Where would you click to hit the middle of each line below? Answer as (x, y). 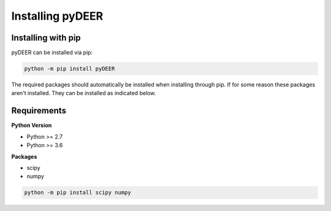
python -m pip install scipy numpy (78, 193)
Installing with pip (46, 38)
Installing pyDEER (57, 16)
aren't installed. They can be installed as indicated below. (84, 93)
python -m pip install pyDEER (70, 69)
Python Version (32, 125)
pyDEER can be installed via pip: (52, 53)
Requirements (39, 111)
